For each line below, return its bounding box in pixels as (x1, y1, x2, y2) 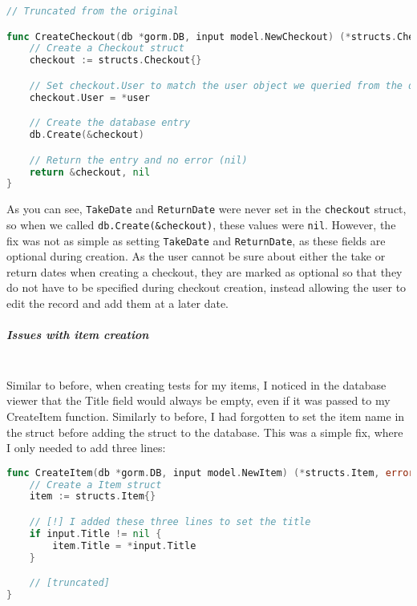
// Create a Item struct (29, 479, 162, 491)
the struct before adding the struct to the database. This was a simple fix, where (6, 423, 403, 440)
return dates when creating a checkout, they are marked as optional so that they (6, 263, 403, 280)
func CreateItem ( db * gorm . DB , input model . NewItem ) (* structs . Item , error (6, 467, 415, 479)
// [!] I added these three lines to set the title (29, 516, 311, 527)
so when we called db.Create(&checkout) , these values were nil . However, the (6, 216, 396, 232)
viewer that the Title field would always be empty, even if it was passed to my (6, 392, 391, 409)
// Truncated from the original (6, 6, 179, 17)
